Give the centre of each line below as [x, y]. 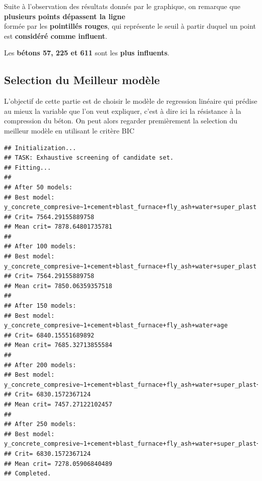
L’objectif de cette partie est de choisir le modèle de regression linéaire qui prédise [131, 101]
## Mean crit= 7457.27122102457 [58, 404]
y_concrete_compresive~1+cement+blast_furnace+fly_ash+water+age [116, 326]
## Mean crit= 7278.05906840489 [58, 464]
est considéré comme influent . [56, 36]
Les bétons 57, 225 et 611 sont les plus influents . [87, 53]
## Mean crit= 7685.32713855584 [58, 345]
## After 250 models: [40, 424]
